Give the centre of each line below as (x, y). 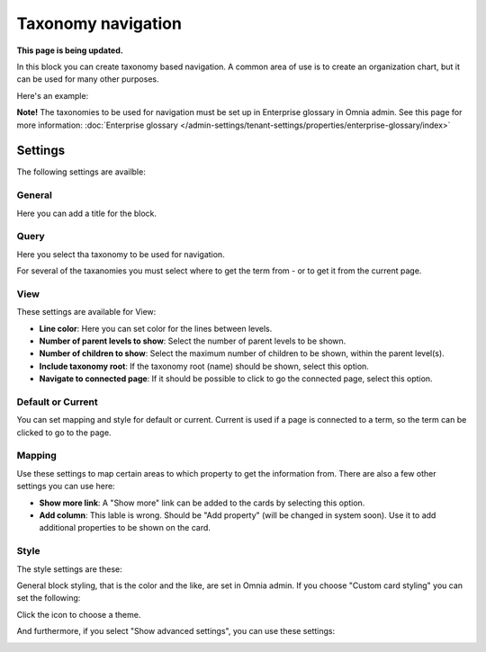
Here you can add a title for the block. (87, 213)
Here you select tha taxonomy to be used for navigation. (121, 254)
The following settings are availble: (81, 172)
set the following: (49, 598)
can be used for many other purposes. (88, 79)
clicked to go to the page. (64, 433)
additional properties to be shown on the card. (125, 528)
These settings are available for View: (86, 312)
